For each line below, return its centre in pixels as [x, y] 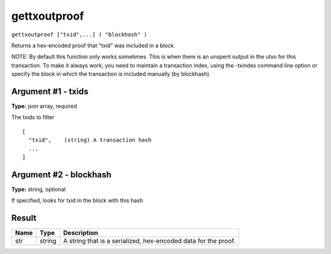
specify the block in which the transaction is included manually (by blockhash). [111, 74]
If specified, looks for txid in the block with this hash [77, 201]
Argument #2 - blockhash [61, 175]
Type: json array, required [44, 106]
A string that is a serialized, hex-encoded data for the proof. [150, 241]
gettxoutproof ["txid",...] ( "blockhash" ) [79, 34]
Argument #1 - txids [50, 91]
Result [24, 218]
